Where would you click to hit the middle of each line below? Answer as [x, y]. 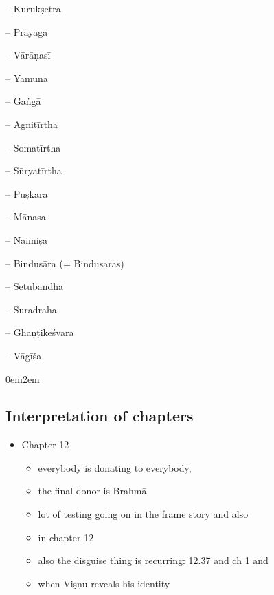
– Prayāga [27, 31]
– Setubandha [35, 286]
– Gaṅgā [23, 101]
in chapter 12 [66, 537]
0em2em [23, 378]
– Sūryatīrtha [34, 170]
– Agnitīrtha [32, 124]
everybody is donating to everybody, [115, 467]
